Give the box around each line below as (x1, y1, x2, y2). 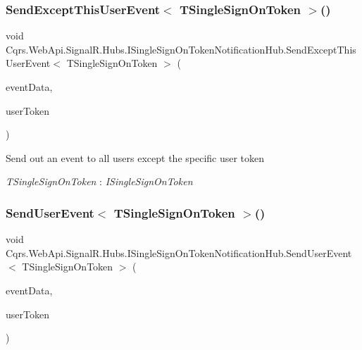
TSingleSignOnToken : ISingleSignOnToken (6, 174, 193, 189)
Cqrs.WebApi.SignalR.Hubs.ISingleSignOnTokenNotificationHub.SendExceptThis (6, 42, 356, 56)
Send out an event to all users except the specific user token (6, 150, 265, 165)
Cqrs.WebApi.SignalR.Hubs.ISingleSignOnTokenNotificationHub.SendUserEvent (6, 245, 352, 260)
